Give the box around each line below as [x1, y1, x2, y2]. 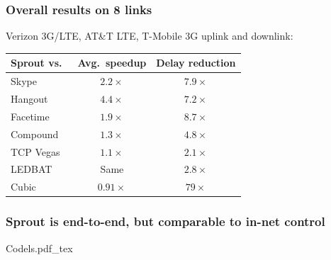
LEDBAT [11, 162, 52, 176]
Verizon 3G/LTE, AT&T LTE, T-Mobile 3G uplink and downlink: [6, 28, 293, 43]
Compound [11, 126, 59, 141]
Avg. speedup [77, 55, 147, 70]
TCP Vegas [11, 144, 60, 159]
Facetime [11, 108, 50, 123]
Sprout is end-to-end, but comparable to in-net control [6, 213, 325, 230]
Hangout [11, 91, 48, 106]
